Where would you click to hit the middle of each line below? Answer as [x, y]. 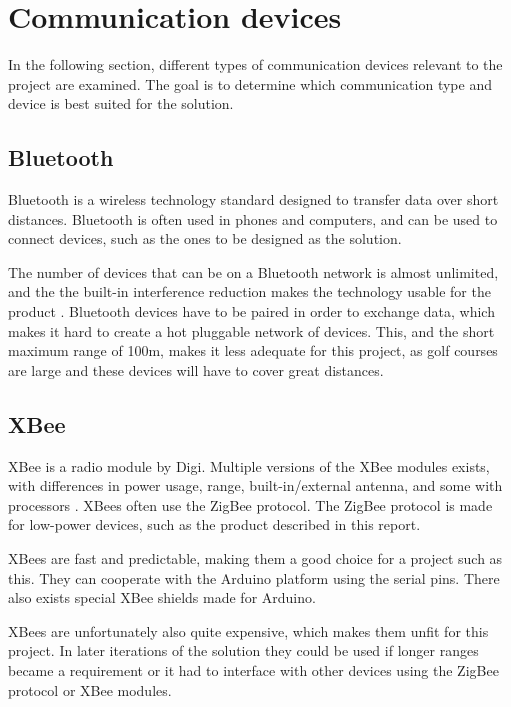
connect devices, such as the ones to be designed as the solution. [205, 238]
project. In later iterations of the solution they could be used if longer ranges [243, 650]
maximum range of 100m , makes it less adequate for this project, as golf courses [253, 350]
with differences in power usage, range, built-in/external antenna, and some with [255, 485]
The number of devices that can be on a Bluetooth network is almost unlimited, [253, 271]
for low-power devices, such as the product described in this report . [214, 524]
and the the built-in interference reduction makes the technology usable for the [249, 291]
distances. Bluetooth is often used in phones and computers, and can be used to [253, 218]
